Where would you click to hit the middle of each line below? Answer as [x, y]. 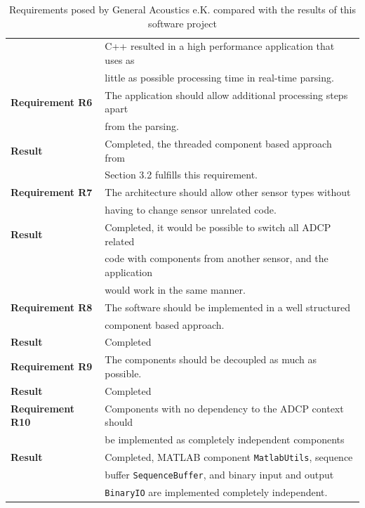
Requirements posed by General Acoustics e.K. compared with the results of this [182, 9]
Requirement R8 [52, 307]
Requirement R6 [52, 102]
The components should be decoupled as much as [211, 359]
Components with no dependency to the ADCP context [224, 408]
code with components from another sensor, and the [217, 258]
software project [182, 23]
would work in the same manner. [175, 289]
